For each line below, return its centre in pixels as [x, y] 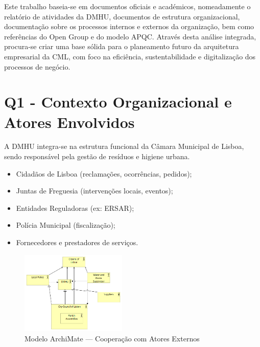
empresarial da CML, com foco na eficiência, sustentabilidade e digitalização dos [130, 56]
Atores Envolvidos [69, 122]
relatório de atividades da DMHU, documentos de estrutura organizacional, [122, 16]
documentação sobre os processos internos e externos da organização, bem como [129, 26]
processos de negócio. [37, 66]
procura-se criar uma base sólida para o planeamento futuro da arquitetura [122, 46]
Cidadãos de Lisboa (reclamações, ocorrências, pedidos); [104, 173]
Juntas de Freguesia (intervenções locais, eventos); [94, 191]
